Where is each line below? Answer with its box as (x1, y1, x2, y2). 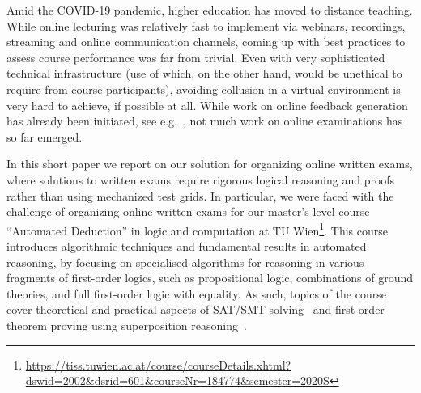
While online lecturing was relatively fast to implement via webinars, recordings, (6, 17, 406, 34)
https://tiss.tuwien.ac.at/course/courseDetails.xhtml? (25, 356, 291, 373)
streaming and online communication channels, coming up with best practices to (6, 33, 406, 50)
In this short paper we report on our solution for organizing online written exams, (6, 155, 413, 172)
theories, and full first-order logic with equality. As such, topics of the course (6, 285, 386, 302)
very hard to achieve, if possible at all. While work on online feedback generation (6, 96, 408, 113)
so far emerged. (6, 128, 83, 145)
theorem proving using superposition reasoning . (6, 316, 247, 333)
